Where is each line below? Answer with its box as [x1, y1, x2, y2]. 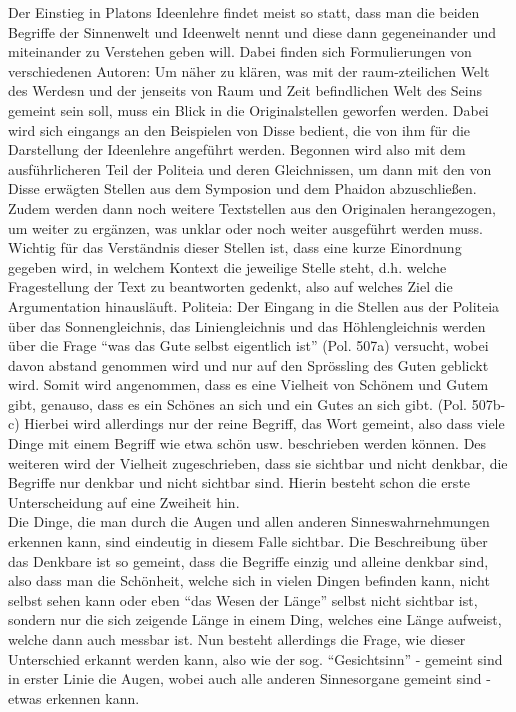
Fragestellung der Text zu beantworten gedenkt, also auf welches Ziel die [8, 276, 453, 297]
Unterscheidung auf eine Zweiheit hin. [8, 491, 240, 512]
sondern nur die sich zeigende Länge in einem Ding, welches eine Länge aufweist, [8, 609, 502, 630]
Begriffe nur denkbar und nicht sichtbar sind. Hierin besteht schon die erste [8, 472, 471, 493]
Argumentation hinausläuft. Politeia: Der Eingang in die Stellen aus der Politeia [8, 295, 500, 316]
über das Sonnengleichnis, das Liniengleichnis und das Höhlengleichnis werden [8, 315, 486, 336]
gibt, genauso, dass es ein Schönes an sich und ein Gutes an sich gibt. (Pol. [8, 393, 468, 414]
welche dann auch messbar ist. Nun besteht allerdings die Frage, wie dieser [8, 629, 466, 649]
